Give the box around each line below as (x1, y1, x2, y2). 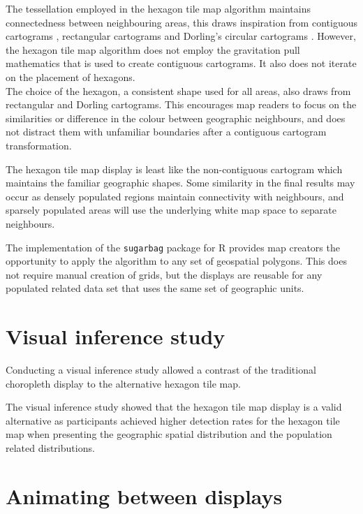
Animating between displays (6, 481, 283, 510)
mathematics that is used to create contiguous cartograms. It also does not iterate (6, 56, 357, 71)
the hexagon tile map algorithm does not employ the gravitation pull (6, 42, 300, 57)
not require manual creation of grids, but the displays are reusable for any (6, 267, 323, 281)
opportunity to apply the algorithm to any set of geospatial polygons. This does (6, 254, 347, 268)
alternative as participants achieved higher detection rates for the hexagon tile (6, 413, 340, 427)
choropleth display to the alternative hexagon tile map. (6, 376, 241, 390)
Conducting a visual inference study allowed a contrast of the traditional (6, 362, 316, 377)
